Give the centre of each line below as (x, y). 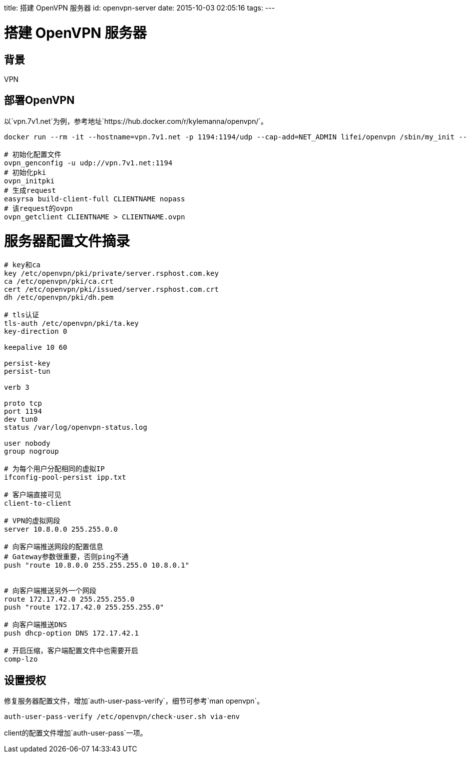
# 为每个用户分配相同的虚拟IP (54, 469)
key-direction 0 (36, 332)
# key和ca (22, 265)
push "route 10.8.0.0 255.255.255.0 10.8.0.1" (97, 565)
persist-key (27, 364)
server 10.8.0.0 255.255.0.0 (61, 529)
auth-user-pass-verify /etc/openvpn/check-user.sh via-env (122, 717)
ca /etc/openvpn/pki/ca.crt (59, 282)
